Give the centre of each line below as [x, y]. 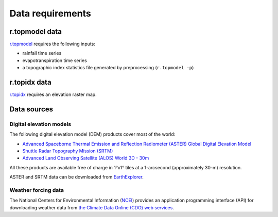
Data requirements [50, 13]
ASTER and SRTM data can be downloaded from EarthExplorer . [76, 177]
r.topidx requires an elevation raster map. [53, 94]
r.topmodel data [36, 32]
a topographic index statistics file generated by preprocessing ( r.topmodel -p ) [108, 68]
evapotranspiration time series [55, 60]
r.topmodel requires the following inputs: [52, 44]
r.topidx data [30, 82]
